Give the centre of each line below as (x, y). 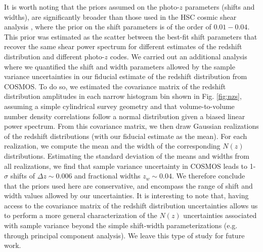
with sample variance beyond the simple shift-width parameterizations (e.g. (121, 225)
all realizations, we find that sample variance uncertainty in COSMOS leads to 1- (130, 166)
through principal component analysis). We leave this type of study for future (124, 235)
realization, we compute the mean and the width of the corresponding (112, 146)
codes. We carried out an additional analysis (179, 56)
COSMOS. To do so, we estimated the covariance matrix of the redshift (115, 86)
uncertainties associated (220, 215)
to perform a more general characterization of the (81, 215)
